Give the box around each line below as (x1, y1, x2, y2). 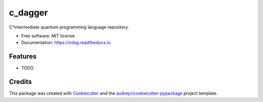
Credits (9, 78, 32, 86)
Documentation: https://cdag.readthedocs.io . (21, 40, 112, 45)
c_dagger (9, 7, 48, 18)
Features (9, 52, 37, 60)
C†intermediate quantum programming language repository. (9, 24, 129, 30)
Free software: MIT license (21, 33, 75, 39)
